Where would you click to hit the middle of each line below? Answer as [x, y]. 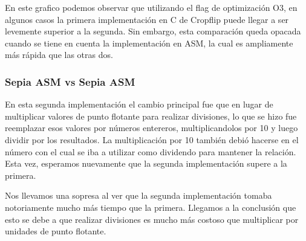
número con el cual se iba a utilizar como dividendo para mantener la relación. [151, 151]
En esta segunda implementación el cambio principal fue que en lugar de [139, 104]
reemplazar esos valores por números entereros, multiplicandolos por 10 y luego [151, 128]
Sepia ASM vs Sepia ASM [70, 81]
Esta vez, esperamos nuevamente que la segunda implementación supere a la [146, 163]
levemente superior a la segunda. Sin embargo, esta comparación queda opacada [153, 31]
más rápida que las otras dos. [59, 55]
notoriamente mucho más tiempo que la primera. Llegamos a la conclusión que [151, 207]
